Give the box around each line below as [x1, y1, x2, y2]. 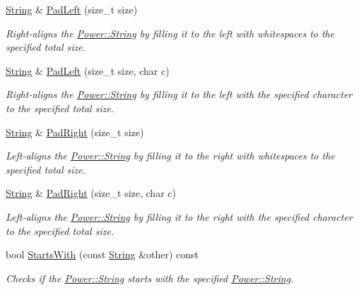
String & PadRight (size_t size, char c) [6, 186, 176, 200]
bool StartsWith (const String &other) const [6, 247, 199, 262]
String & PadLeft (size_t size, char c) [6, 63, 170, 78]
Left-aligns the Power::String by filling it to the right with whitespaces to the [6, 148, 335, 163]
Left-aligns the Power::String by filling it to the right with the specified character [6, 209, 353, 224]
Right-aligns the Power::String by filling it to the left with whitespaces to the [6, 25, 335, 40]
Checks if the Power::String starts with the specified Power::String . [6, 270, 294, 285]
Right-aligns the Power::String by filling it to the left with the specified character [6, 87, 353, 102]
